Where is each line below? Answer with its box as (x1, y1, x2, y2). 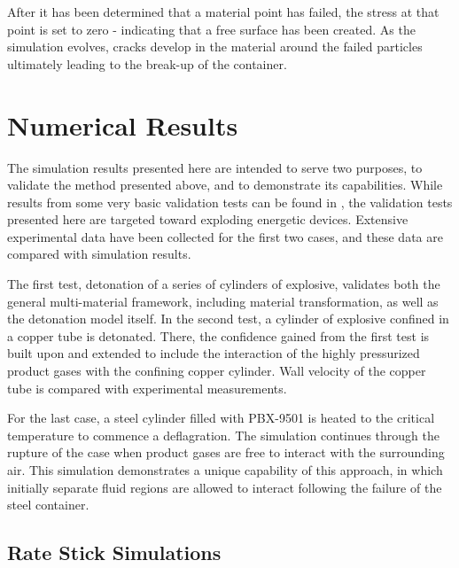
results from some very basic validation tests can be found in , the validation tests (7, 192, 453, 211)
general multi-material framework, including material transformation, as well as (7, 292, 439, 310)
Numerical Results (7, 106, 238, 143)
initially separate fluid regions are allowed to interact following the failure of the (7, 478, 442, 496)
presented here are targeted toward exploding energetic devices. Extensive (7, 210, 408, 229)
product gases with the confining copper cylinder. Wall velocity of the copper (7, 362, 426, 380)
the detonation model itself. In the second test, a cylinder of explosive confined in (7, 309, 449, 328)
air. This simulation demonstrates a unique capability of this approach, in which (7, 461, 443, 479)
